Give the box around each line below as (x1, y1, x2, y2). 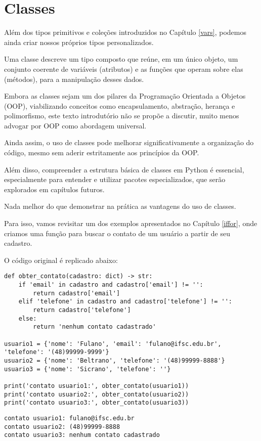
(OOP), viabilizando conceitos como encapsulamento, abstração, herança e (4, 100, 235, 111)
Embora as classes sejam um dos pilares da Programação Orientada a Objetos (4, 91, 246, 101)
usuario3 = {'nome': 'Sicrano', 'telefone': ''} (4, 365, 171, 373)
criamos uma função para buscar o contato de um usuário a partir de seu (4, 228, 230, 238)
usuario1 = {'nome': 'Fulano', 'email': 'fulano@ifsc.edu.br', (4, 340, 222, 347)
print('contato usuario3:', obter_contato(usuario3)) (4, 399, 189, 407)
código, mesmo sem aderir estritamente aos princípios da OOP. (4, 147, 199, 158)
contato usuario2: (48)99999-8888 (4, 423, 120, 430)
